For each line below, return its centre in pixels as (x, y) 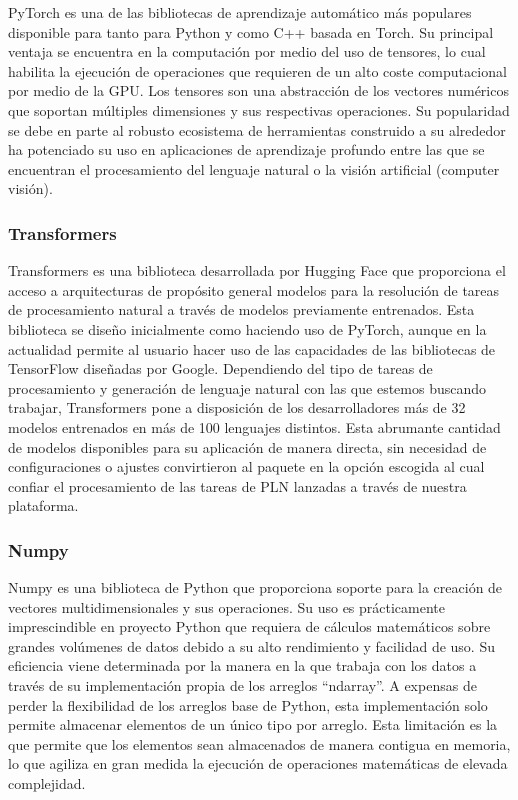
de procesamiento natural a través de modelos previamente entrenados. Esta (241, 309)
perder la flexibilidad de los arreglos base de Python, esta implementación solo (248, 704)
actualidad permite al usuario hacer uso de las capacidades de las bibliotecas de (252, 348)
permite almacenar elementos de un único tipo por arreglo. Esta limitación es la (253, 724)
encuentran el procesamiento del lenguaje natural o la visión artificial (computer (254, 168)
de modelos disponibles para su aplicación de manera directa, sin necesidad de (247, 446)
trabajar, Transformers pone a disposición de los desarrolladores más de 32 (237, 407)
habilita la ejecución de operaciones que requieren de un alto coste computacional (257, 70)
